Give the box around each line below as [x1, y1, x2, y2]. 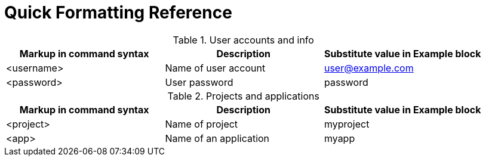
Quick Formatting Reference [4, 2, 232, 23]
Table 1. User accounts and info [173, 33, 314, 46]
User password [165, 76, 233, 88]
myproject [324, 117, 370, 130]
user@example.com [324, 61, 414, 74]
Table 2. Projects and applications [167, 89, 319, 102]
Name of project [165, 117, 238, 130]
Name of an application [165, 132, 270, 144]
